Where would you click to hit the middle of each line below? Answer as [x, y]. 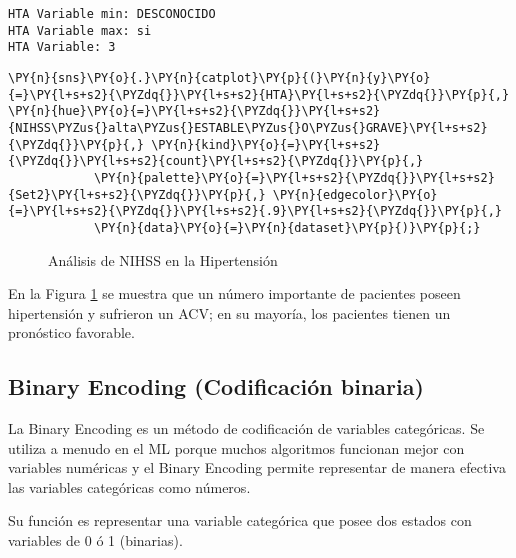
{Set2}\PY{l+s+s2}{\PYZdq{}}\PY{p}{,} [137, 194]
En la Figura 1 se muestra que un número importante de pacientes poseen [234, 293]
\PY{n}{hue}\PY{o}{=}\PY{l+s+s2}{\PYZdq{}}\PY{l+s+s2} [194, 111]
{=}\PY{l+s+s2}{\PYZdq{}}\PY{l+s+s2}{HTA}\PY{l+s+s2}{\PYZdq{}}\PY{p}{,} [259, 94]
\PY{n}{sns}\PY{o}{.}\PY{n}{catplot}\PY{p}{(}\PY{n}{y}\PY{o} [219, 77]
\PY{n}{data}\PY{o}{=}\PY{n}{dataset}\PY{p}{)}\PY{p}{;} [287, 227]
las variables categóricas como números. [129, 486]
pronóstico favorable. [71, 332]
